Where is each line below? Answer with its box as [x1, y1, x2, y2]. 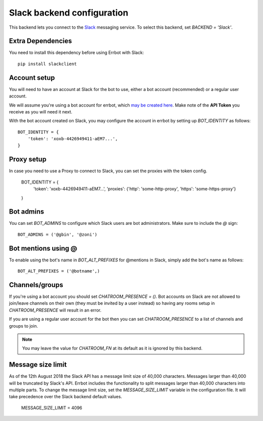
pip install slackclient [18, 61, 77, 67]
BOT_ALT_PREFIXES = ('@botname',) [18, 268, 100, 274]
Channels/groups [9, 280, 63, 289]
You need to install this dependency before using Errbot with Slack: [9, 50, 144, 55]
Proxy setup [9, 155, 47, 164]
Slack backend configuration [9, 7, 129, 18]
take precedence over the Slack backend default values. [9, 394, 122, 400]
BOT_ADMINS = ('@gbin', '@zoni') [18, 232, 97, 237]
